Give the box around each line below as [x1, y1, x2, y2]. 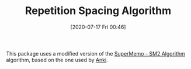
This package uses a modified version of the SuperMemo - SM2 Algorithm [6, 50, 185, 57]
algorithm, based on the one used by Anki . [6, 56, 108, 63]
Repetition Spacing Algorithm [25, 4, 172, 18]
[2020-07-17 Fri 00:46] [70, 23, 126, 30]
